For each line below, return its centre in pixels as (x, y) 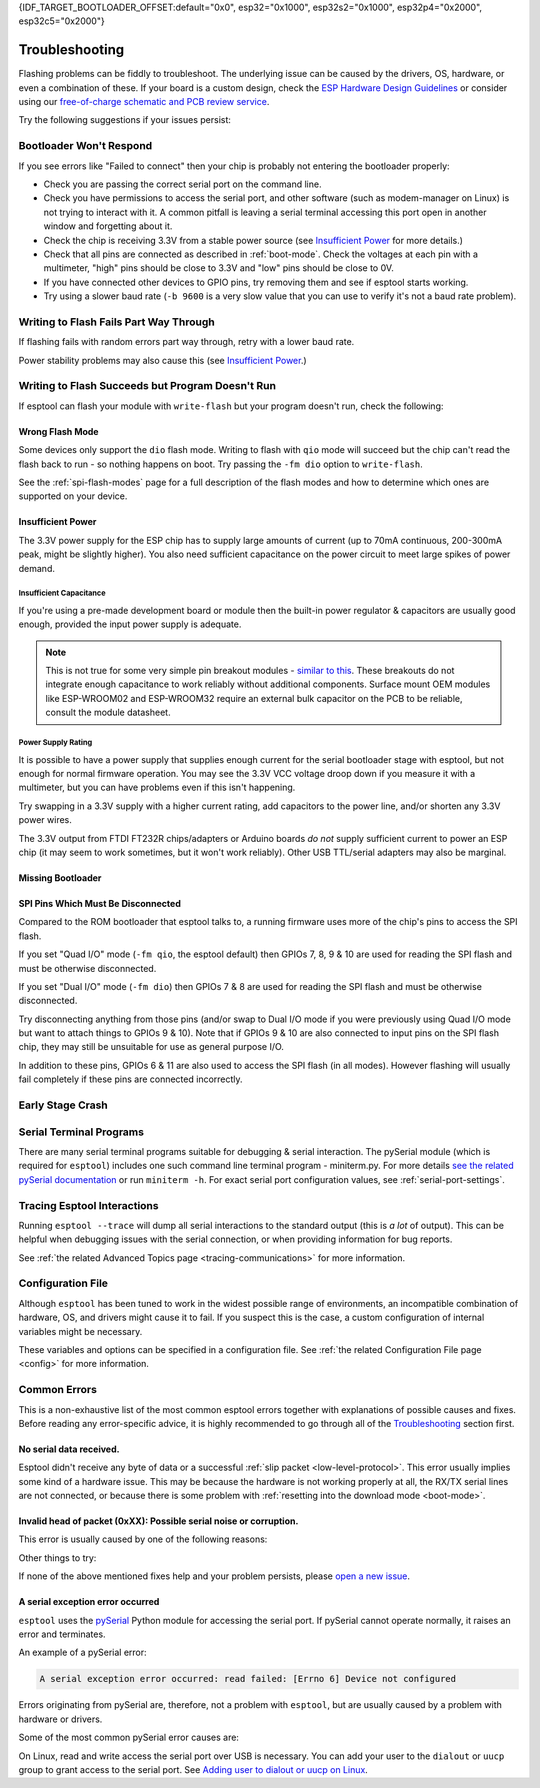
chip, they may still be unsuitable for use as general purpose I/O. (151, 1047)
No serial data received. (69, 1449)
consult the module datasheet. (108, 712)
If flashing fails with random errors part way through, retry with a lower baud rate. (186, 342)
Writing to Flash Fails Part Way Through (116, 322)
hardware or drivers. (60, 1719)
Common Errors (57, 1390)
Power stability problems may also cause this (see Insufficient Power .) (162, 360)
